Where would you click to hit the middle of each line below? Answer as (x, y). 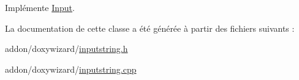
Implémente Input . (40, 7)
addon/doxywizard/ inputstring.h (66, 49)
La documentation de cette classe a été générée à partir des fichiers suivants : (150, 28)
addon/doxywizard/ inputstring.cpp (71, 69)
